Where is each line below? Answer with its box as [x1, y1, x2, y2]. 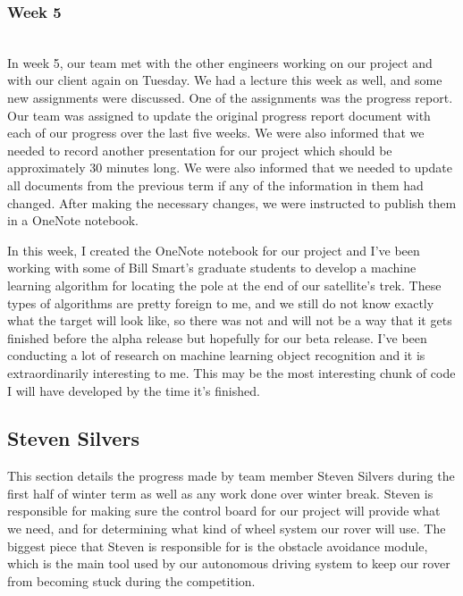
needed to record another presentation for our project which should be [7, 140, 392, 159]
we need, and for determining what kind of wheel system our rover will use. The [7, 519, 446, 538]
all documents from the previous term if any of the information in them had [7, 175, 424, 194]
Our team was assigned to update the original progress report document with [7, 105, 431, 124]
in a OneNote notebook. [7, 211, 139, 230]
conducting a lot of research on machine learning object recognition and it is [7, 346, 425, 365]
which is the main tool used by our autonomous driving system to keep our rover [7, 554, 450, 573]
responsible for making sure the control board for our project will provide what [7, 501, 441, 520]
